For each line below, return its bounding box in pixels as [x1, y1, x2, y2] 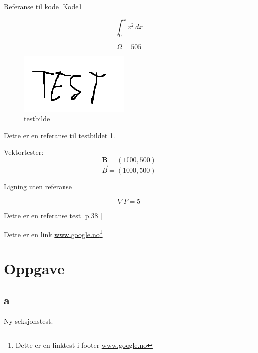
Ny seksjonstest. [4, 315, 53, 326]
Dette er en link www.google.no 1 [4, 227, 103, 239]
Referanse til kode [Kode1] [4, 1, 84, 11]
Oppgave [4, 258, 64, 279]
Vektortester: [4, 146, 44, 157]
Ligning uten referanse [4, 181, 72, 192]
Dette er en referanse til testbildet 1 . [4, 130, 115, 141]
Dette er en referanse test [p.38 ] [4, 211, 103, 221]
